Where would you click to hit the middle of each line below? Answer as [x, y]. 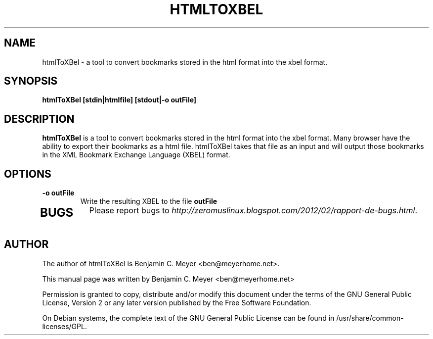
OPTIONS [28, 174]
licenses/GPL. [65, 326]
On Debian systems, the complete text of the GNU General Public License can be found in [188, 318]
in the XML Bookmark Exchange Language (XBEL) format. [136, 155]
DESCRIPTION [39, 119]
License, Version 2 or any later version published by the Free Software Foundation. [177, 302]
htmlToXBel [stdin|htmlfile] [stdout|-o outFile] [119, 100]
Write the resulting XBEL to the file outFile [149, 201]
